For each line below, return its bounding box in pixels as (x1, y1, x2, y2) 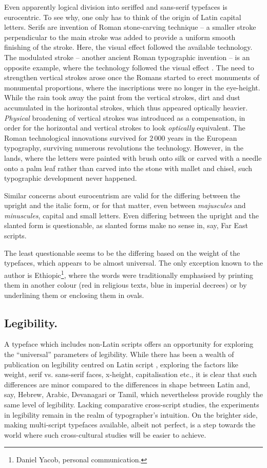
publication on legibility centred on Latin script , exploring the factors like (4, 359, 238, 369)
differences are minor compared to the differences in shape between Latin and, (4, 379, 250, 389)
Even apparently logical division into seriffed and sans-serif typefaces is (4, 2, 227, 12)
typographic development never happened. (4, 173, 137, 183)
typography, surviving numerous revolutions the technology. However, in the (4, 142, 243, 153)
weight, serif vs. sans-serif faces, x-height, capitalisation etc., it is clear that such (4, 369, 257, 380)
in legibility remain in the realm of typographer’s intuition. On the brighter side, (4, 409, 258, 420)
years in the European (167, 132, 237, 143)
